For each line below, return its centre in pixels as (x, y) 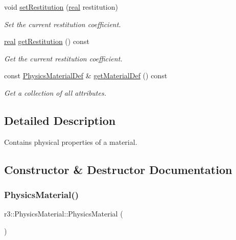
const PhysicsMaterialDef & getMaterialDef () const (86, 75)
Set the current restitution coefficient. (63, 24)
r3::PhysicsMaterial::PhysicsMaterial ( (64, 214)
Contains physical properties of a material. (71, 141)
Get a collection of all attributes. (55, 92)
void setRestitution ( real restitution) (61, 7)
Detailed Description (60, 120)
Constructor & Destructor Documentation (118, 169)
